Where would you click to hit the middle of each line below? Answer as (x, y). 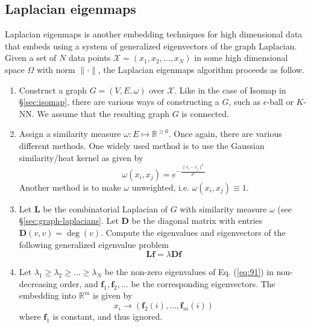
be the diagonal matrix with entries (197, 221)
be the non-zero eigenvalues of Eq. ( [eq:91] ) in (189, 272)
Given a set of (31, 58)
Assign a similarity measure (70, 134)
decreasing (38, 283)
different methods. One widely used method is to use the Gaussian (142, 145)
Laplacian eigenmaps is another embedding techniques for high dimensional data (154, 34)
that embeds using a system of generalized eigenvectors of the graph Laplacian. (151, 46)
